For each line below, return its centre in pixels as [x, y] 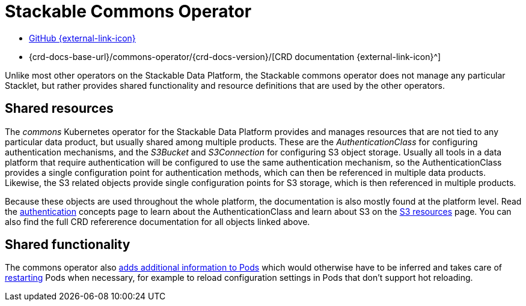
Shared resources [59, 109]
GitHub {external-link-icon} [82, 38]
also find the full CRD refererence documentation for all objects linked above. [157, 221]
